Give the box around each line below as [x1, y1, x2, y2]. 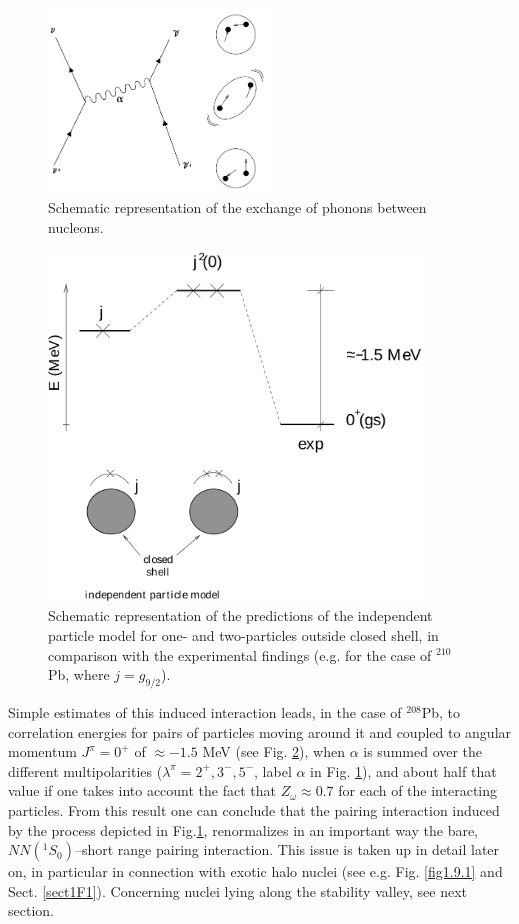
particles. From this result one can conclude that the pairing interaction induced [8, 799, 500, 820]
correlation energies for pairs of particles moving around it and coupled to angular [8, 721, 512, 742]
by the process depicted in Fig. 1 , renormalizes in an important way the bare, [8, 819, 479, 840]
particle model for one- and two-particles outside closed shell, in [48, 624, 439, 645]
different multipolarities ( [8, 760, 163, 781]
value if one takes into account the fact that [8, 780, 277, 801]
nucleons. [48, 216, 104, 237]
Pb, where [48, 664, 110, 685]
